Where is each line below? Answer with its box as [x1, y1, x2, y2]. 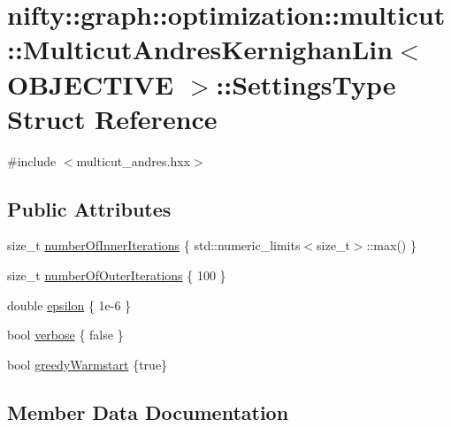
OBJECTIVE [7, 65, 174, 102]
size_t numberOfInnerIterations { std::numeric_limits [7, 236, 301, 255]
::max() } [366, 236, 417, 255]
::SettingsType [216, 65, 396, 102]
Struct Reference [7, 100, 218, 136]
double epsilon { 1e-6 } [7, 295, 132, 314]
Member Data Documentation [7, 398, 289, 425]
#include [7, 151, 57, 170]
